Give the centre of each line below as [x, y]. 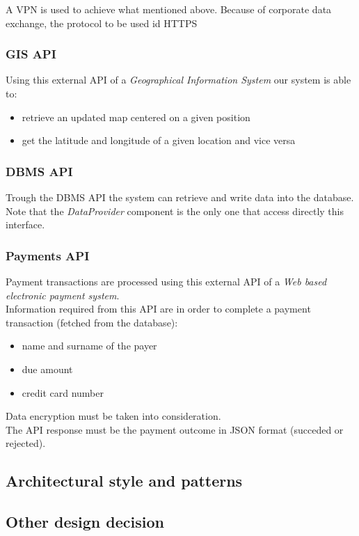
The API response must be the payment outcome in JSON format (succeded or [175, 429]
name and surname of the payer [89, 346]
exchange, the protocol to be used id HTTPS [102, 23]
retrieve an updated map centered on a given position [136, 117]
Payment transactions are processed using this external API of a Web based [166, 281]
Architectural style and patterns [124, 481]
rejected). [26, 443]
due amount [47, 369]
